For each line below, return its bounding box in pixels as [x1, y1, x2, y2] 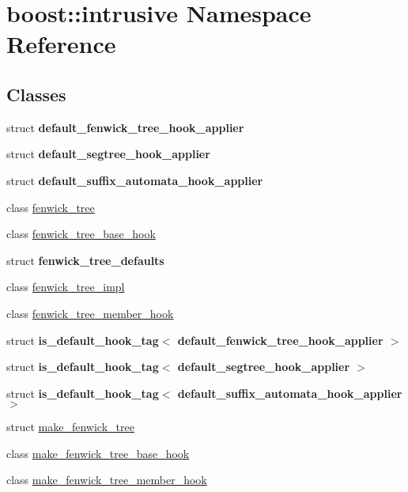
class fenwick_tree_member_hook [6, 305, 174, 321]
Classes [6, 81, 66, 106]
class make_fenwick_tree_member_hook [6, 471, 207, 488]
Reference [6, 28, 116, 60]
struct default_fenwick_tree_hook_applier [6, 119, 244, 135]
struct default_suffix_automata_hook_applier [6, 172, 263, 188]
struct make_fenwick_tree [6, 418, 134, 435]
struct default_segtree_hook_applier [6, 146, 210, 162]
